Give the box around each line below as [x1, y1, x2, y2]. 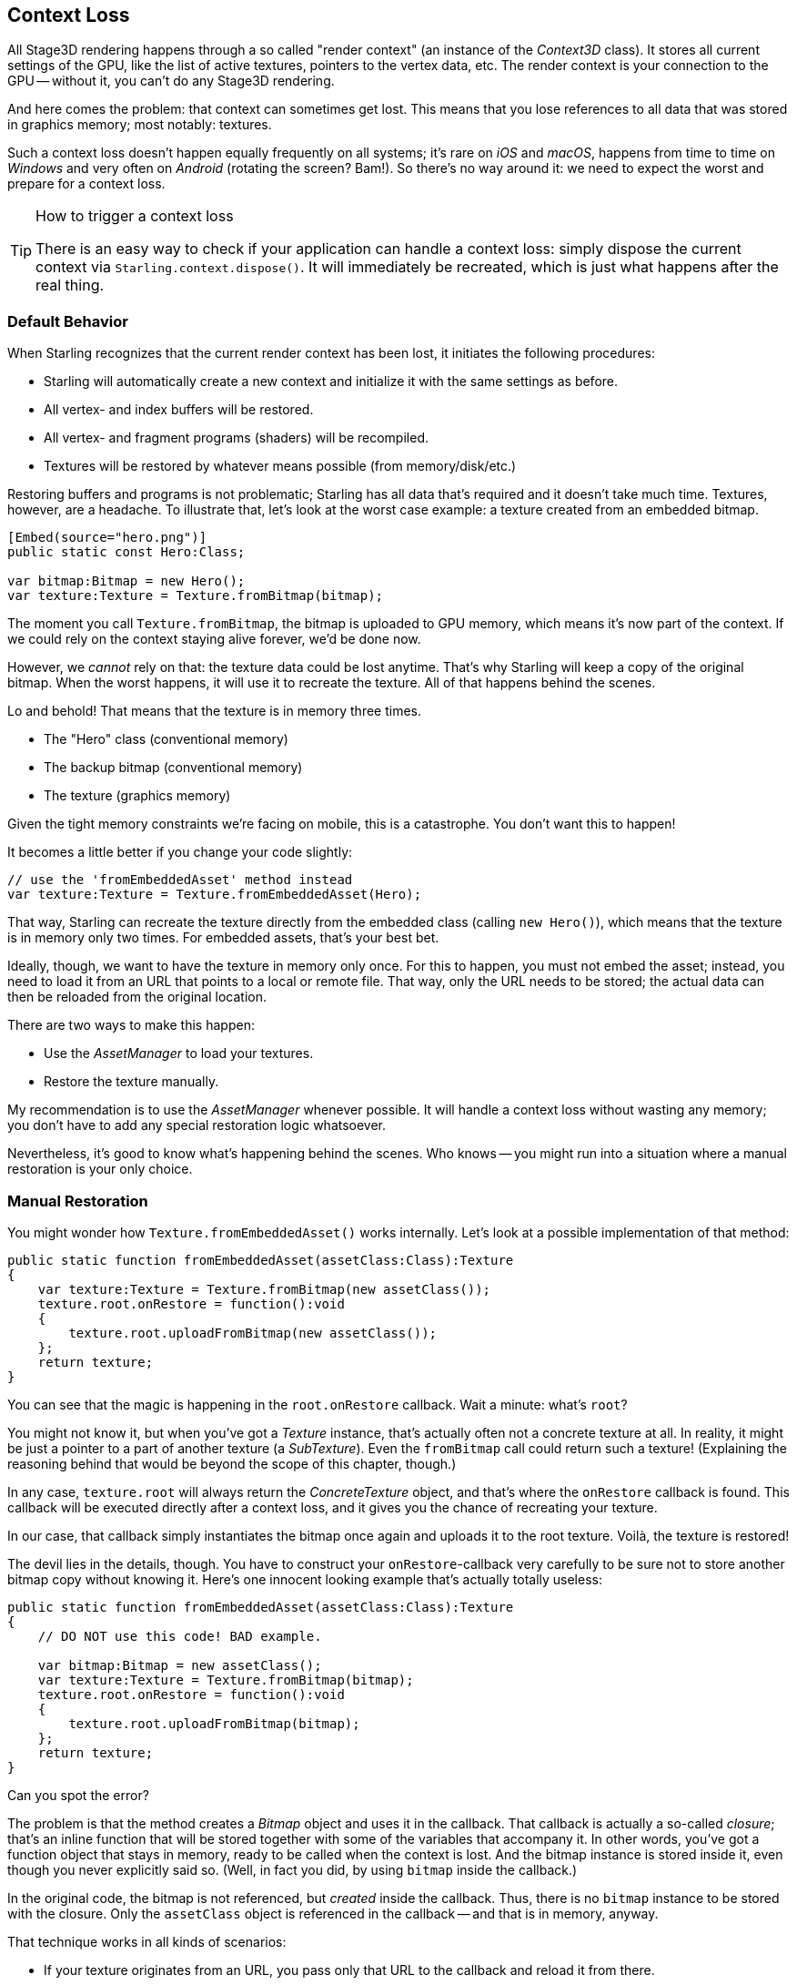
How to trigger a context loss [35, 207, 234, 226]
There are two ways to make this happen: [7, 1017, 255, 1033]
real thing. [35, 276, 105, 295]
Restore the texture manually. [44, 1074, 219, 1090]
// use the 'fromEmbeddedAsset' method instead [7, 872, 353, 888]
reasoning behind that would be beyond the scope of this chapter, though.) [7, 1455, 457, 1471]
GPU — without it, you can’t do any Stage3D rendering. [7, 73, 335, 89]
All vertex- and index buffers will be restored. [44, 402, 314, 418]
